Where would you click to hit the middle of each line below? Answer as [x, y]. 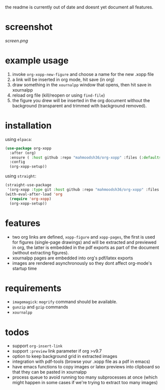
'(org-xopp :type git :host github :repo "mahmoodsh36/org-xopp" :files [83, 190]
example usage [37, 61]
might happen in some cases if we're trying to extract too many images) [85, 383]
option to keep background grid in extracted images [65, 356]
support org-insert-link [37, 346]
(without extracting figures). [41, 252]
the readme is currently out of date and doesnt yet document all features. [79, 7]
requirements [33, 288]
